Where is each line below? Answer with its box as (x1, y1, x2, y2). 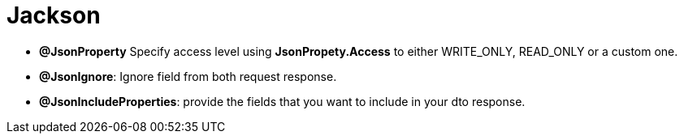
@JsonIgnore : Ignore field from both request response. (39, 69, 337, 83)
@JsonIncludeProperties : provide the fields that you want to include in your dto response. (39, 94, 526, 108)
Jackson (6, 2, 101, 29)
